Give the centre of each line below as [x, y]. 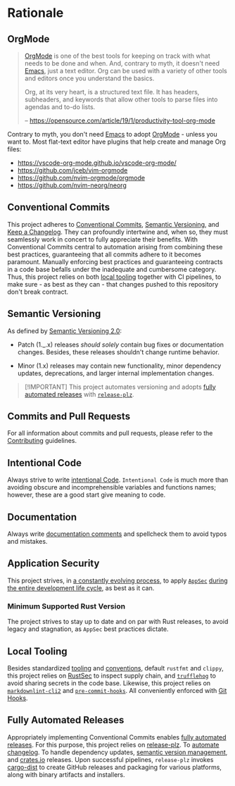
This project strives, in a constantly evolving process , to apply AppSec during [118, 580]
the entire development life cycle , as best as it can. [81, 588]
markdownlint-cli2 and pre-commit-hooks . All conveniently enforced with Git [117, 690]
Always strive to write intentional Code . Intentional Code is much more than [118, 480]
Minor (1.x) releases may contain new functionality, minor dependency [119, 366]
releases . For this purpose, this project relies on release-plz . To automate [113, 744]
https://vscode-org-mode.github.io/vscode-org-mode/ [97, 163]
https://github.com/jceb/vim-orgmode [72, 170]
